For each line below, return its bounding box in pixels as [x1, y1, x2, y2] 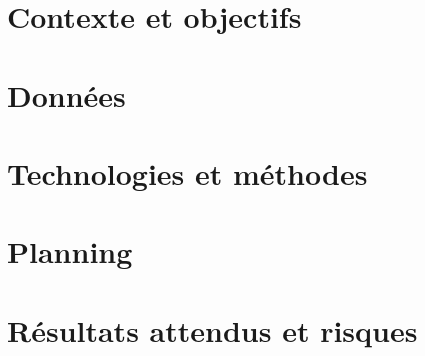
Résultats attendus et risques [7, 309, 418, 350]
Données [7, 74, 126, 115]
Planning [7, 231, 133, 272]
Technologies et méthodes [7, 152, 368, 193]
